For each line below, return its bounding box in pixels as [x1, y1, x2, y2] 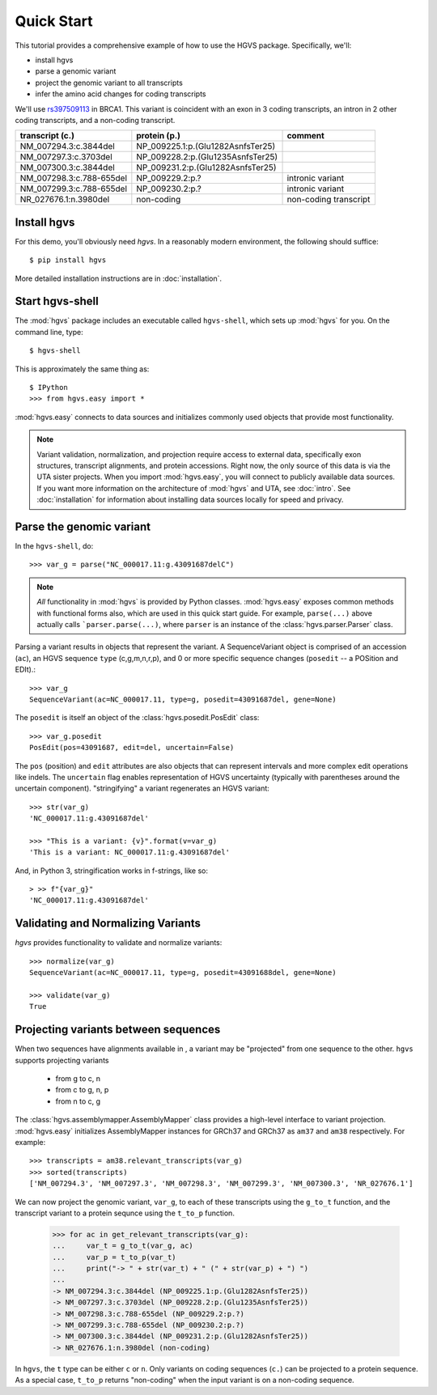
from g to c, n [55, 1074, 101, 1083]
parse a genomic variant [35, 66, 117, 76]
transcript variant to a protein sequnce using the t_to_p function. [15, 1208, 235, 1218]
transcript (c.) [19, 130, 74, 142]
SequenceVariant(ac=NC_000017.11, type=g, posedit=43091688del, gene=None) [29, 968, 337, 977]
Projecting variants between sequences [15, 1023, 221, 1037]
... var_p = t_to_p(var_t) [52, 1253, 177, 1261]
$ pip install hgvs [29, 256, 107, 265]
